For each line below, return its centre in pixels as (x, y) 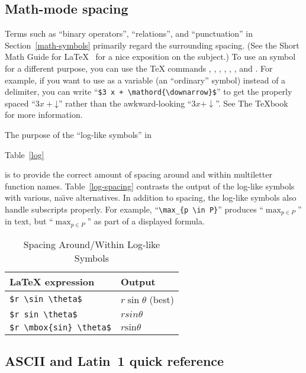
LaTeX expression (52, 281)
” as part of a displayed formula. (146, 221)
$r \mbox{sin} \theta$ (60, 327)
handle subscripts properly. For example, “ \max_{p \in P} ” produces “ (134, 209)
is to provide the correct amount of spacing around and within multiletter (138, 174)
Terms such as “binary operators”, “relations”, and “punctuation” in (129, 33)
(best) (162, 299)
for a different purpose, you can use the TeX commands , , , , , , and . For (139, 68)
